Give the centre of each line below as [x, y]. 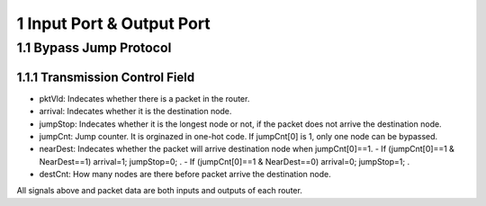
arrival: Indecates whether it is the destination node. [135, 112]
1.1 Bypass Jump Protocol [94, 48]
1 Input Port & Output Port [113, 23]
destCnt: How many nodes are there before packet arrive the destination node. [185, 175]
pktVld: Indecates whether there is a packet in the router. [144, 98]
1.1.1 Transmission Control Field [106, 77]
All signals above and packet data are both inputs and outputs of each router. [160, 191]
